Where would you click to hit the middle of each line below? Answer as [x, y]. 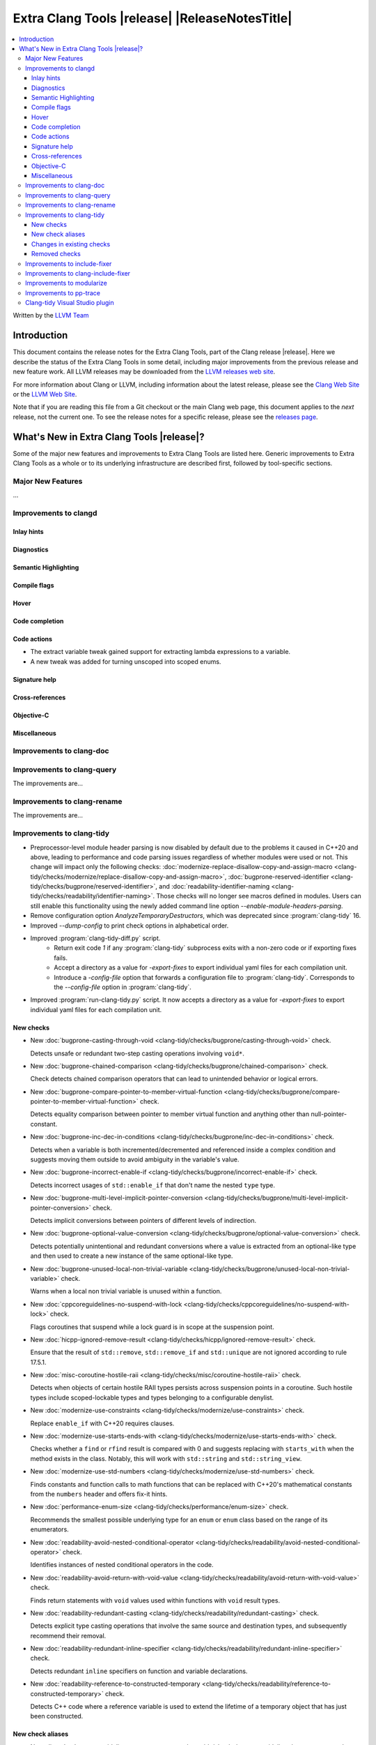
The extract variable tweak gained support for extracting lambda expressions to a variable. [160, 652]
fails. [61, 958]
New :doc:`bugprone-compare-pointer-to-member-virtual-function [126, 1092]
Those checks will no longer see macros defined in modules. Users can [259, 896]
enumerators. [49, 1529]
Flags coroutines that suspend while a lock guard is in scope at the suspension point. [152, 1327]
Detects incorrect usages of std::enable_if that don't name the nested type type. [152, 1185]
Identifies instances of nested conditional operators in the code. [122, 1565]
